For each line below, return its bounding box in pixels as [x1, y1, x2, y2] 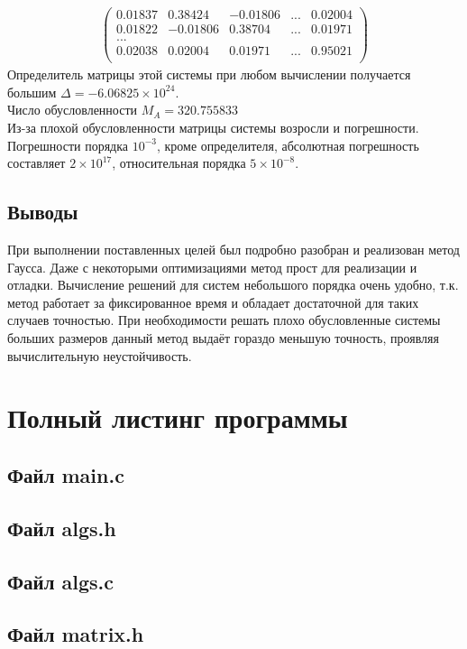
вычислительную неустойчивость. [7, 346, 192, 365]
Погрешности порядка [7, 135, 129, 154]
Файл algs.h [7, 514, 116, 542]
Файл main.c [7, 460, 124, 488]
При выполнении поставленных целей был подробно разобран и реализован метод [7, 240, 460, 259]
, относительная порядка [112, 153, 246, 172]
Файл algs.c [7, 567, 114, 595]
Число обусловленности [7, 100, 138, 119]
